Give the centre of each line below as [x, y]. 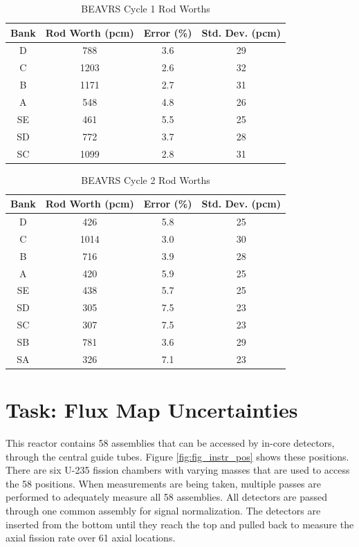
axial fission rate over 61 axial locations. [91, 538]
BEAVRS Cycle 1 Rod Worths [146, 8]
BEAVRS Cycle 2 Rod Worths [146, 179]
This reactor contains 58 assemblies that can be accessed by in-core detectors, [170, 443]
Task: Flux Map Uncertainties [152, 410]
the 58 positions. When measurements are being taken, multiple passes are [164, 483]
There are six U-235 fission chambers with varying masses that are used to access [178, 470]
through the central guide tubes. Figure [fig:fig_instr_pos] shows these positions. [177, 456]
